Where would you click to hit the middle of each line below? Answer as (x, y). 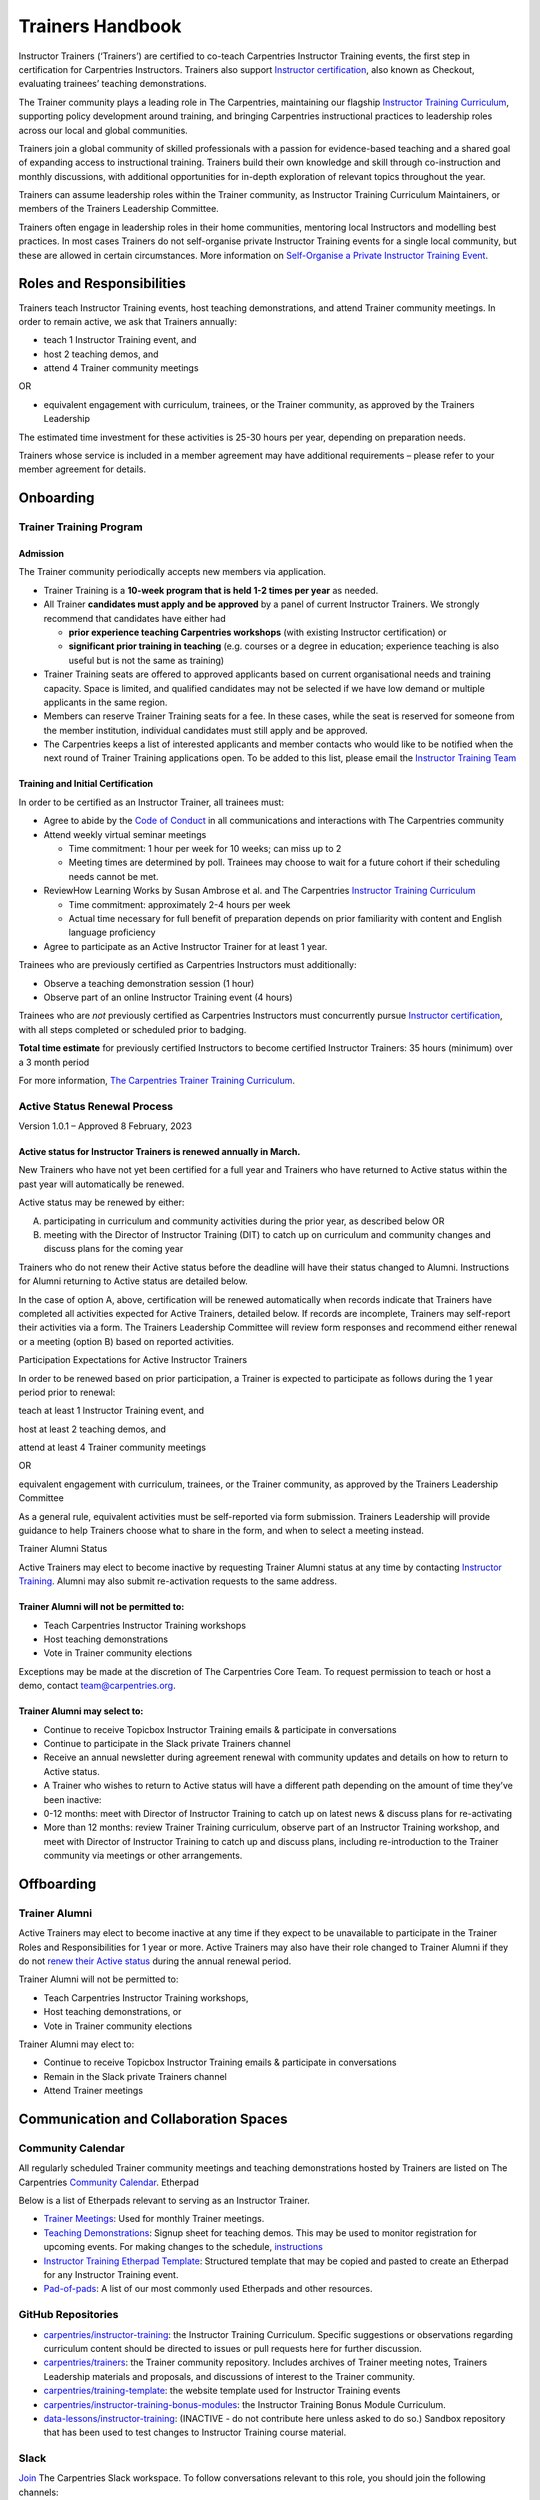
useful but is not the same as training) (146, 660)
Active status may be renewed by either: (101, 1202)
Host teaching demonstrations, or (112, 2012)
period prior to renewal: (67, 1392)
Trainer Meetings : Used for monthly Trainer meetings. (154, 2219)
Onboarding (56, 498)
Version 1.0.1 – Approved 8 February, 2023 (105, 1126)
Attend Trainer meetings (93, 2091)
